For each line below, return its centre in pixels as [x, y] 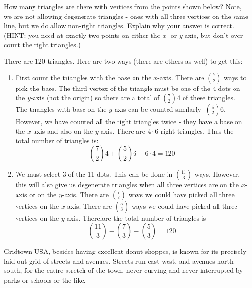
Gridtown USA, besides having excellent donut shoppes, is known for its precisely [125, 251]
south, [13, 270]
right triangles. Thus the [197, 131]
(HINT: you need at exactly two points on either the [82, 35]
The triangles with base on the [61, 109]
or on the [43, 194]
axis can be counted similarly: [159, 109]
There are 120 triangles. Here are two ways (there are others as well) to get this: [123, 61]
